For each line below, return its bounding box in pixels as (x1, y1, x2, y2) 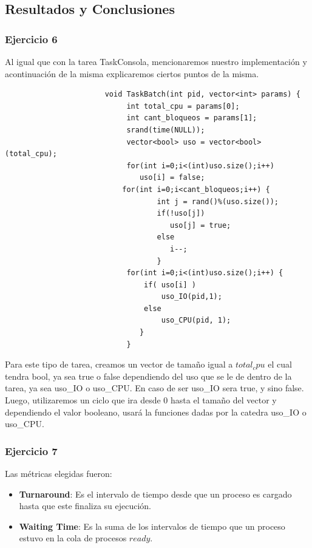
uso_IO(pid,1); (161, 292, 222, 301)
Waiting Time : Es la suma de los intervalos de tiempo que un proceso (19, 519, 285, 532)
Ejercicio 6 (5, 31, 58, 46)
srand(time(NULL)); (126, 125, 205, 134)
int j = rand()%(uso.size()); (157, 197, 279, 206)
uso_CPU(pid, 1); (161, 316, 231, 325)
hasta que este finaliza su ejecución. (19, 499, 152, 512)
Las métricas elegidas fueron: (5, 467, 112, 480)
